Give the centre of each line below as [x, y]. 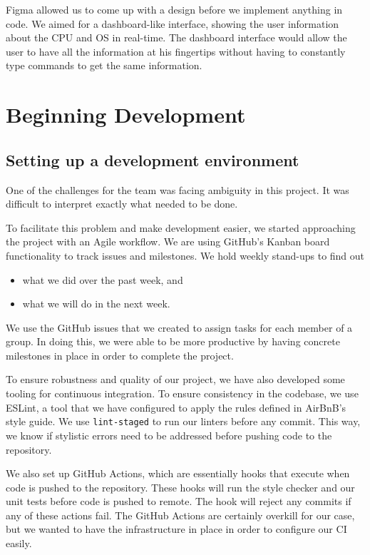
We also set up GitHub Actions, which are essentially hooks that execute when [178, 473]
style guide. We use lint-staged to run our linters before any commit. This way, [183, 421]
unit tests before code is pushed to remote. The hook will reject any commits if [179, 501]
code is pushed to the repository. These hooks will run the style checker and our [180, 487]
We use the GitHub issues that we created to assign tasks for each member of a [179, 327]
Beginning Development [126, 114]
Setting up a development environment [153, 159]
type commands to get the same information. [104, 65]
